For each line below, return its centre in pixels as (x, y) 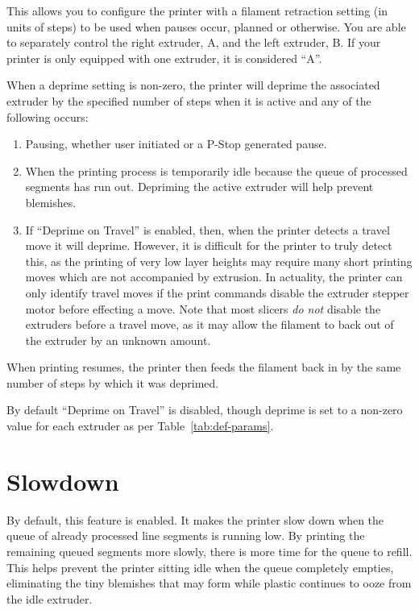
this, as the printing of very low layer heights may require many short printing (219, 261)
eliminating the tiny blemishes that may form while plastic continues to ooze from (209, 583)
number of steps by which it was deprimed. (113, 382)
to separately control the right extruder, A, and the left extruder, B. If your (194, 42)
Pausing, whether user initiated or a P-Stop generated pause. (176, 144)
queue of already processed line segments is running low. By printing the (186, 535)
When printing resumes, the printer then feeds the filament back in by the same (204, 367)
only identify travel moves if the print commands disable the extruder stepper (217, 292)
